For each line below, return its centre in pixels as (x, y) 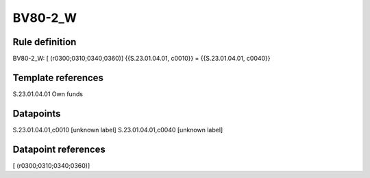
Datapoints (37, 114)
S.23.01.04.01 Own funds (48, 94)
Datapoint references (59, 149)
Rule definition (45, 42)
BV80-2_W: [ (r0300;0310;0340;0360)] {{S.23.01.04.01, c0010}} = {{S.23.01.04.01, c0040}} (141, 59)
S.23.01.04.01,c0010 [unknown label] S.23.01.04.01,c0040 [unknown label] (118, 130)
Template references (58, 77)
